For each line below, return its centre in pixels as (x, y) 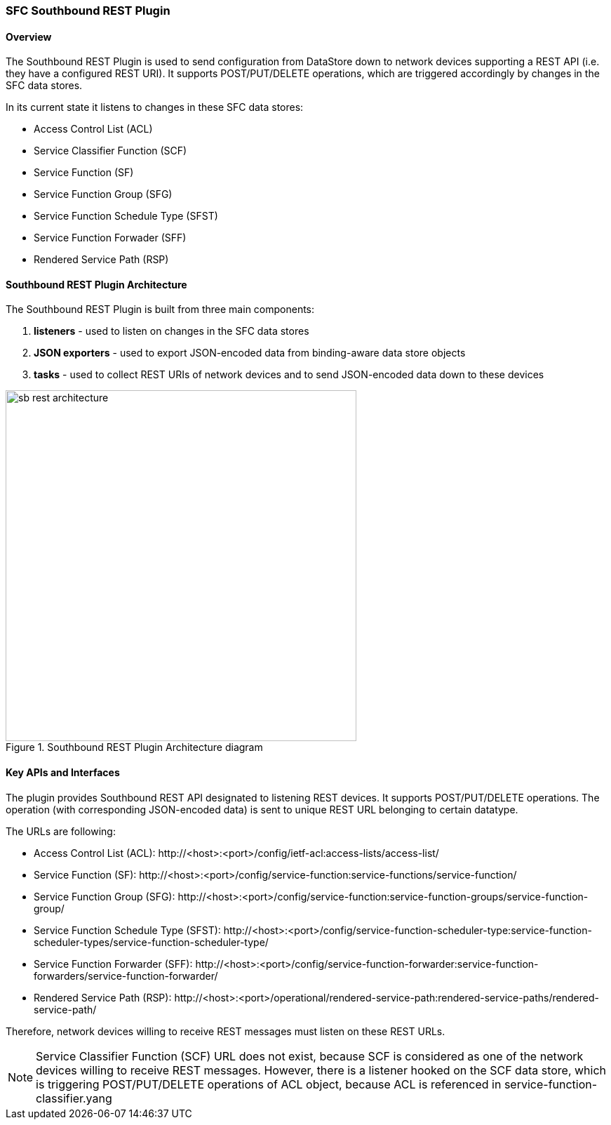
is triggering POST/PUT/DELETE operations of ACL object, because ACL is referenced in (269, 1084)
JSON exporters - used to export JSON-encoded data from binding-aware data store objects (250, 353)
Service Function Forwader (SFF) (110, 238)
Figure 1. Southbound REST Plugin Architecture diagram (134, 747)
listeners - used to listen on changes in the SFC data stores (172, 331)
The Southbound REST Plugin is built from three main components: (160, 309)
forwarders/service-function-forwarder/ (126, 976)
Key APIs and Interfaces (63, 773)
